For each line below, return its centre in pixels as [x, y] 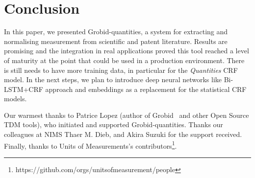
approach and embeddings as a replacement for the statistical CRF [146, 89]
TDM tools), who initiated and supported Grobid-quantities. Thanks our [114, 124]
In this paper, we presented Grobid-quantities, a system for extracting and [116, 32]
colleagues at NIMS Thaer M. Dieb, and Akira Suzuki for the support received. [123, 134]
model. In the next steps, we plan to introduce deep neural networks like [113, 79]
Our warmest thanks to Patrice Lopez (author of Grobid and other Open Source [127, 115]
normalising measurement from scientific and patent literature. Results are [116, 41]
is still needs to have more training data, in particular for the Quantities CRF [121, 70]
